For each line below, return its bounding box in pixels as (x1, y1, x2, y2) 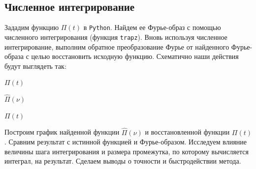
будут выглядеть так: (4, 60, 66, 71)
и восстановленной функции (145, 127, 230, 137)
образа (4, 51, 24, 61)
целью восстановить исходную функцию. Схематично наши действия (31, 51, 239, 61)
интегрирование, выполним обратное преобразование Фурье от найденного (4, 41, 229, 52)
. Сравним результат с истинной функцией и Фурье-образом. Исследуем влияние (4, 137, 247, 147)
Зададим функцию (4, 22, 59, 32)
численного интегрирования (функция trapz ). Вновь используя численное (4, 31, 227, 42)
